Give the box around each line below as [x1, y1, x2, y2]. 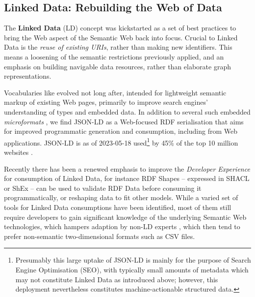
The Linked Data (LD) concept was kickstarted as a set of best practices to [4, 23, 236, 33]
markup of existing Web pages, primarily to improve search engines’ [4, 97, 208, 107]
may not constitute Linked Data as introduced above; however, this [15, 274, 218, 284]
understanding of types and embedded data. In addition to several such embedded [4, 106, 251, 117]
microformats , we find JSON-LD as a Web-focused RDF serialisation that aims [4, 116, 244, 126]
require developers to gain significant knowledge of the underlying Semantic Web [4, 211, 247, 222]
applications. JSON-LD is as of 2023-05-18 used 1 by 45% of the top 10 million [4, 136, 238, 148]
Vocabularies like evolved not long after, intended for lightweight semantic [4, 87, 227, 97]
